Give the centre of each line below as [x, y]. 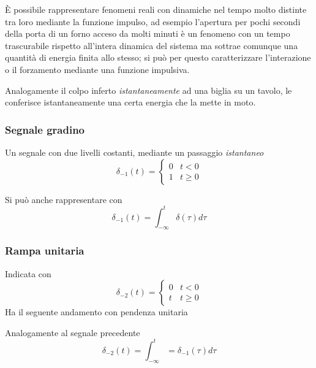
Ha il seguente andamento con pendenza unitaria [96, 312]
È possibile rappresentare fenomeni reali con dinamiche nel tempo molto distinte [156, 9]
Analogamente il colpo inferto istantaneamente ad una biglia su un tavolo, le [149, 90]
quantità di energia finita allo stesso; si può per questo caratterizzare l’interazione [158, 57]
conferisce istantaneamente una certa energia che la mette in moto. [130, 102]
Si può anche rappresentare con [64, 199]
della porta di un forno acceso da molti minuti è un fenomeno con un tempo [148, 33]
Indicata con [28, 273]
